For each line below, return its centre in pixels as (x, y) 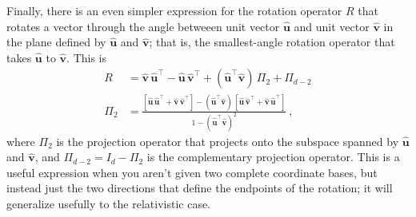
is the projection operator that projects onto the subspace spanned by (228, 141)
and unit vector (332, 26)
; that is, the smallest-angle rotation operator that (272, 42)
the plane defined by (56, 42)
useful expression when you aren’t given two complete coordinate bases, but (192, 172)
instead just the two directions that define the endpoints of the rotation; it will (200, 188)
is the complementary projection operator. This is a (273, 157)
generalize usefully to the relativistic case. (109, 203)
